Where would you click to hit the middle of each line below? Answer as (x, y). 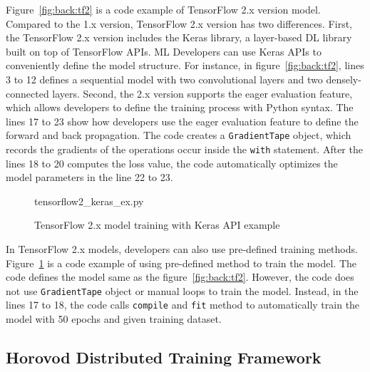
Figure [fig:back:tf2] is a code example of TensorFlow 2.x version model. (163, 9)
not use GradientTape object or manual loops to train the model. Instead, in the (182, 290)
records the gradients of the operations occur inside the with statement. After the (184, 149)
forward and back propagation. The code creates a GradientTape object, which (179, 135)
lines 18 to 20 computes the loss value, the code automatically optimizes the (172, 163)
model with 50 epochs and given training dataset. (114, 319)
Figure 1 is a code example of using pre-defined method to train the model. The (181, 263)
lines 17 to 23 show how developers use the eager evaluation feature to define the (182, 121)
